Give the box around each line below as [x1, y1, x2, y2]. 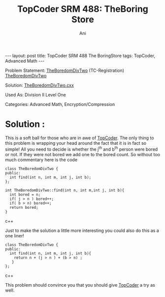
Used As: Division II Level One [5, 92, 66, 98]
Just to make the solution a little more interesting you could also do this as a [5, 228, 159, 233]
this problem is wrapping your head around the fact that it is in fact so [5, 140, 147, 146]
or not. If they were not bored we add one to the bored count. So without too [5, 151, 160, 157]
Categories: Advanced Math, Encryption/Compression [5, 101, 115, 107]
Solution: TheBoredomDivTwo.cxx [5, 82, 74, 88]
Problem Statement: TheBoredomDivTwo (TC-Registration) [5, 67, 125, 73]
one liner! [5, 232, 25, 238]
